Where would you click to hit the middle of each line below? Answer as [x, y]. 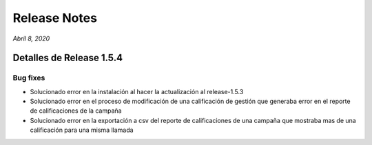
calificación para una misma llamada [82, 130]
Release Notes [55, 18]
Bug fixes [29, 78]
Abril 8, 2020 [31, 38]
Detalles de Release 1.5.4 [68, 58]
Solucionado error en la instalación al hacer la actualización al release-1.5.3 [137, 91]
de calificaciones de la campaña [76, 111]
